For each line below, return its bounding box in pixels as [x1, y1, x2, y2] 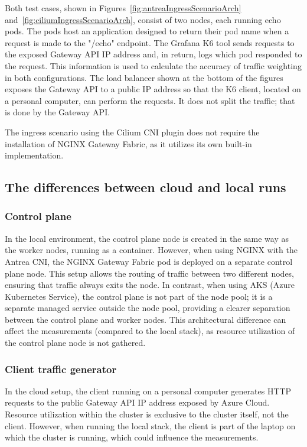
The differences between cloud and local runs [5, 178, 286, 196]
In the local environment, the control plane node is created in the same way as [5, 232, 289, 244]
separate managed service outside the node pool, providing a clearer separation [5, 302, 290, 314]
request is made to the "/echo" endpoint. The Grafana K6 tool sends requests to [5, 36, 295, 48]
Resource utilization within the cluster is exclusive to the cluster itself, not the [5, 408, 289, 420]
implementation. [5, 149, 64, 161]
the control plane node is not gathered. [5, 336, 146, 349]
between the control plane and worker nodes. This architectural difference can [5, 313, 286, 325]
